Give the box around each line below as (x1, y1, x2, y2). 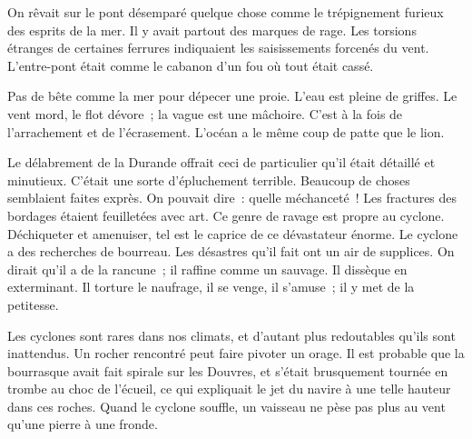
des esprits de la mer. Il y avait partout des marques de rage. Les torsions (7, 20, 417, 39)
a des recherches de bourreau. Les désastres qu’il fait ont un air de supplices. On (7, 242, 455, 261)
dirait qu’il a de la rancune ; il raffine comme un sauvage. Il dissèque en (7, 259, 408, 278)
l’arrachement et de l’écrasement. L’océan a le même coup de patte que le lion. (7, 122, 445, 141)
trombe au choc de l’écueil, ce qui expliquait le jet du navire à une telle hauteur (7, 379, 451, 398)
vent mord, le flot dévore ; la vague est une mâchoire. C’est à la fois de (7, 104, 403, 123)
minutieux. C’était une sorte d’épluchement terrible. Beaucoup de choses (7, 170, 410, 189)
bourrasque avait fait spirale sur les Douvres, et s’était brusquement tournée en (7, 361, 448, 380)
